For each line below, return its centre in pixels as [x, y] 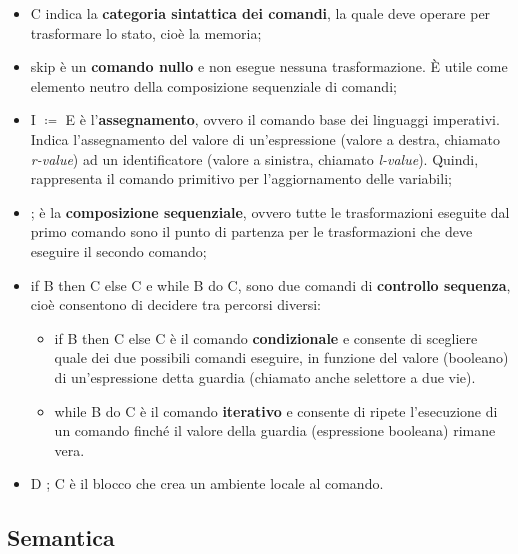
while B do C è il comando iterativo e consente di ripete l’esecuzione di [276, 410]
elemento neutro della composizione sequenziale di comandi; [213, 85]
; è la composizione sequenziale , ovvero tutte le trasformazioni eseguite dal [270, 211]
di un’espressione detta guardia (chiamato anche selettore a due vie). [265, 376]
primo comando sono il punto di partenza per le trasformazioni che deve [251, 231]
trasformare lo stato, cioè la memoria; [146, 32]
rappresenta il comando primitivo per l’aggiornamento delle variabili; [241, 178]
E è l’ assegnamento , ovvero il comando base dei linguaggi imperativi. [282, 119]
